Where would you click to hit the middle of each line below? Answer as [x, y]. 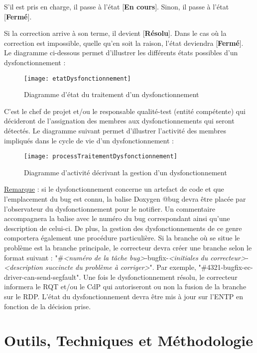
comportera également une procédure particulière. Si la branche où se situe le [122, 238]
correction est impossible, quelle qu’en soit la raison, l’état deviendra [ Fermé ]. [124, 43]
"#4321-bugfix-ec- [226, 267]
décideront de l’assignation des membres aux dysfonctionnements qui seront [119, 121]
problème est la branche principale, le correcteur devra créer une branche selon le [128, 247]
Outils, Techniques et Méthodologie [129, 340]
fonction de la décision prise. [48, 306]
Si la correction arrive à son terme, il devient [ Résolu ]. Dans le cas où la [115, 33]
